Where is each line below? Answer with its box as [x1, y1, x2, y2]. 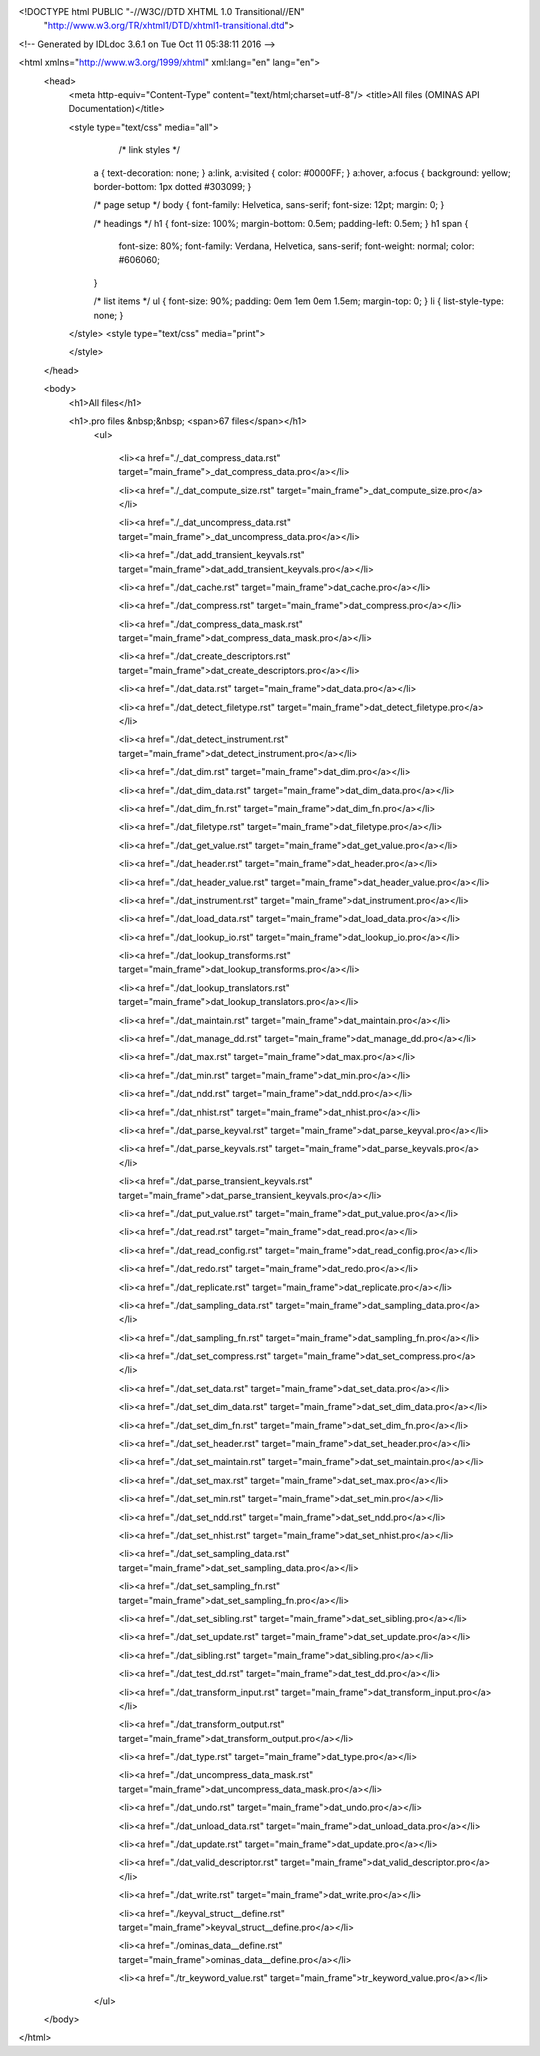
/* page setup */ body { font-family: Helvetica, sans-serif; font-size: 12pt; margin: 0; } [93, 199, 445, 211]
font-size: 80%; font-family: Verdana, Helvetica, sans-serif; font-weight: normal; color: [118, 240, 475, 252]
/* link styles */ [118, 144, 180, 156]
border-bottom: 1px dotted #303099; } [93, 180, 252, 192]
